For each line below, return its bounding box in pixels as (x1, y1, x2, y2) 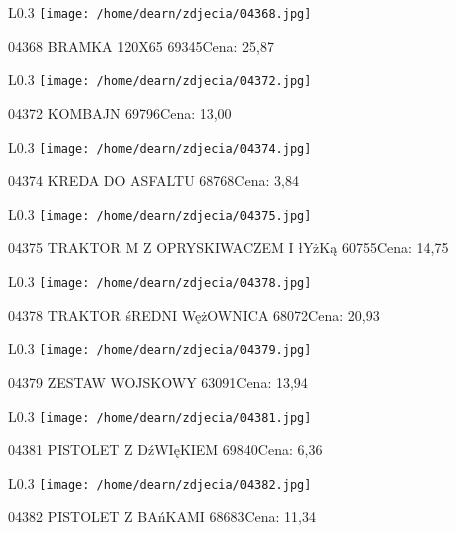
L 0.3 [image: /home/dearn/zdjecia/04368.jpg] (8, 2, 312, 22)
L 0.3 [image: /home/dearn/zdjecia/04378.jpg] (8, 271, 312, 291)
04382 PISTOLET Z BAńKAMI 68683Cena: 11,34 (8, 506, 316, 527)
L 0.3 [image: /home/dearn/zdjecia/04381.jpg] (8, 405, 312, 426)
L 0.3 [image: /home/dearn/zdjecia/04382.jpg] (8, 472, 312, 493)
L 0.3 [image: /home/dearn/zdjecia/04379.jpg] (8, 338, 312, 359)
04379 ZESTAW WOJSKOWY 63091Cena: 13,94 (8, 371, 308, 392)
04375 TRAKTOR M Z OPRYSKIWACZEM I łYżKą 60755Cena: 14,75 (8, 237, 449, 258)
